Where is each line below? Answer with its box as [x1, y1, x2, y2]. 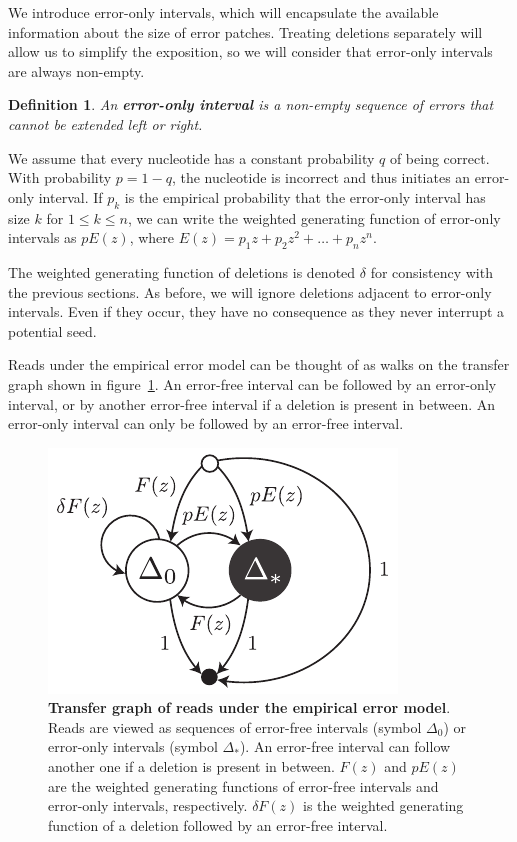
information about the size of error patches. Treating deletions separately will [8, 21, 483, 42]
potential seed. [8, 320, 97, 341]
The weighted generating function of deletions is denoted [8, 261, 356, 282]
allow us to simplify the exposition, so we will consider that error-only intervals [8, 41, 493, 62]
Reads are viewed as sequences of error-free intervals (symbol [48, 716, 422, 737]
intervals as [8, 227, 77, 248]
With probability [8, 167, 112, 188]
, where [129, 227, 175, 248]
